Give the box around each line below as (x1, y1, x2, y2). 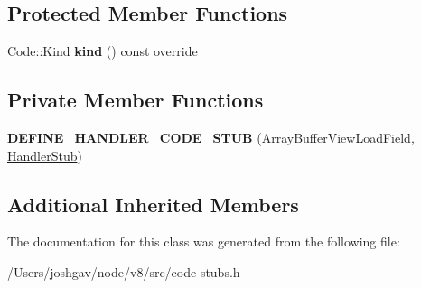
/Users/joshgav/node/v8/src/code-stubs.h (7, 262, 240, 281)
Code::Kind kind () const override (7, 42, 198, 60)
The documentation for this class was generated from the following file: (7, 232, 400, 251)
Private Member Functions (7, 86, 264, 114)
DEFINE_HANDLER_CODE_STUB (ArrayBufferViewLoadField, (7, 128, 415, 146)
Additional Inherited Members (7, 190, 299, 218)
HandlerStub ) (7, 145, 82, 164)
